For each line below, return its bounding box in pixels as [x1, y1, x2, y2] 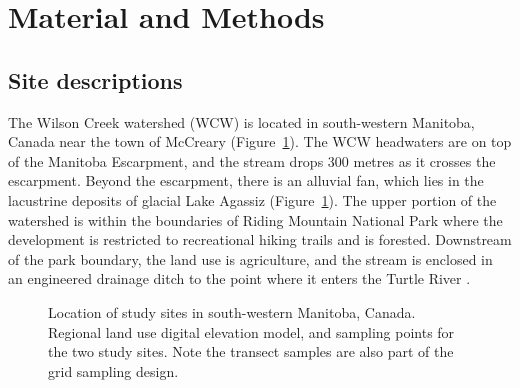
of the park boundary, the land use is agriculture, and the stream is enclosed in [8, 248, 493, 269]
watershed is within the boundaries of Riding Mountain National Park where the [8, 209, 503, 230]
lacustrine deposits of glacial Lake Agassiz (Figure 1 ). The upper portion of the [8, 189, 497, 210]
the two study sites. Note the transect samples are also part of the [48, 341, 454, 362]
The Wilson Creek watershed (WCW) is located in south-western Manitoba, [8, 111, 475, 132]
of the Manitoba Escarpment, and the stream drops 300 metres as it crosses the [8, 150, 496, 171]
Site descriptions [8, 64, 183, 95]
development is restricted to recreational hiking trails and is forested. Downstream [8, 229, 512, 250]
